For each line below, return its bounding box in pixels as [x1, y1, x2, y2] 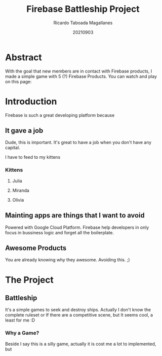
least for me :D [5, 317, 36, 323]
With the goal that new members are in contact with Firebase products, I [5, 68, 152, 74]
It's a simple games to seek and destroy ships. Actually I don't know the [5, 307, 151, 313]
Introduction [5, 96, 57, 107]
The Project [5, 274, 54, 285]
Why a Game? [5, 329, 40, 336]
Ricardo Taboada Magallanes [53, 20, 113, 26]
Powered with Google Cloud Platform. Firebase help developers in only [5, 224, 149, 230]
